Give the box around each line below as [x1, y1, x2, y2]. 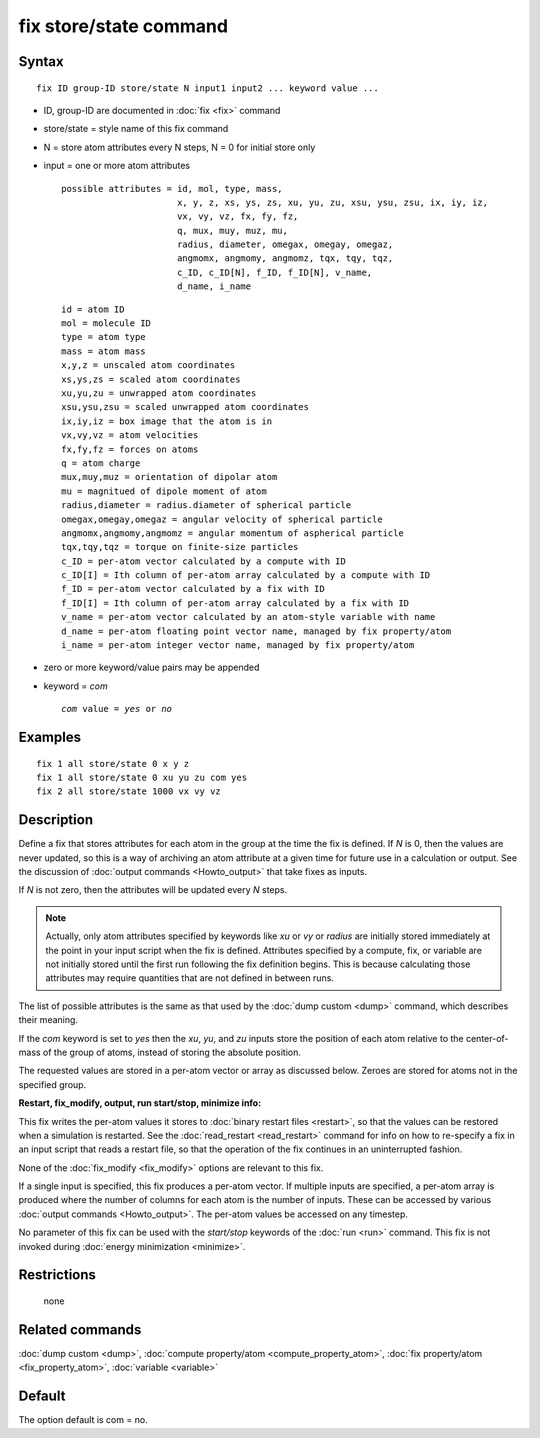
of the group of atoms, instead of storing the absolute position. [42, 1046, 302, 1058]
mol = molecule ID [61, 318, 152, 329]
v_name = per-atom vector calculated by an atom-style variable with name [61, 611, 436, 623]
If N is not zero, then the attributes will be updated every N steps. [18, 884, 288, 896]
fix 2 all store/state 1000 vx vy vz [36, 786, 222, 797]
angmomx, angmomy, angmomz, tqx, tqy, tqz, [176, 253, 394, 264]
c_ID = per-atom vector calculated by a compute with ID [61, 555, 347, 567]
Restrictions [18, 1266, 97, 1284]
